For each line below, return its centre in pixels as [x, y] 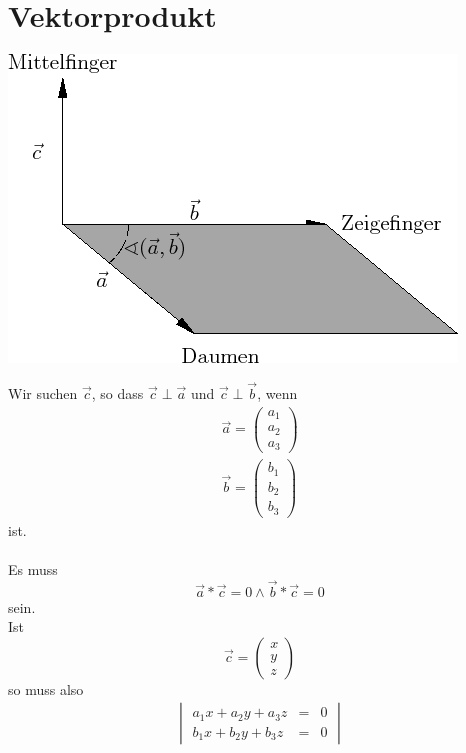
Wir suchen [43, 392]
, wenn [277, 392]
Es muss [33, 568]
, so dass [117, 392]
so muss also [46, 688]
